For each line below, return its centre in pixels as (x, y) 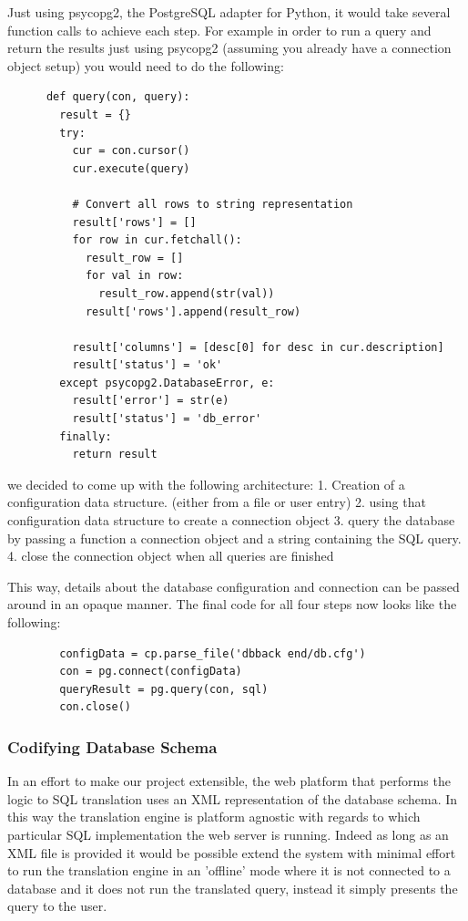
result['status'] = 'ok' (148, 365)
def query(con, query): (118, 97)
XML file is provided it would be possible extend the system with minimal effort (232, 852)
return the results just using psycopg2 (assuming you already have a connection (229, 48)
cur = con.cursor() (131, 151)
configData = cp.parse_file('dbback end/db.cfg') (213, 653)
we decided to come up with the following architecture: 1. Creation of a (206, 484)
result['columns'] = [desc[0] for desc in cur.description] (258, 347)
